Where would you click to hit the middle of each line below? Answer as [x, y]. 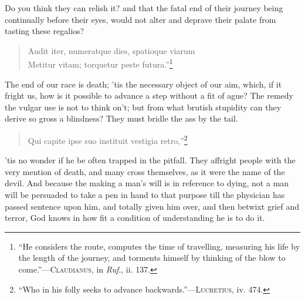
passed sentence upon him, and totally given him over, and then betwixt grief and [152, 206]
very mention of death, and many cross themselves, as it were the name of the [145, 171]
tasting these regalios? [45, 31]
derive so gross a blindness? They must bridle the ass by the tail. [121, 118]
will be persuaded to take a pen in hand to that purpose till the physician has [145, 195]
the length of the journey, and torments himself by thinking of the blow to [152, 258]
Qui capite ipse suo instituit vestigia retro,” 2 [108, 140]
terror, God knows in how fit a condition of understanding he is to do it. [135, 218]
